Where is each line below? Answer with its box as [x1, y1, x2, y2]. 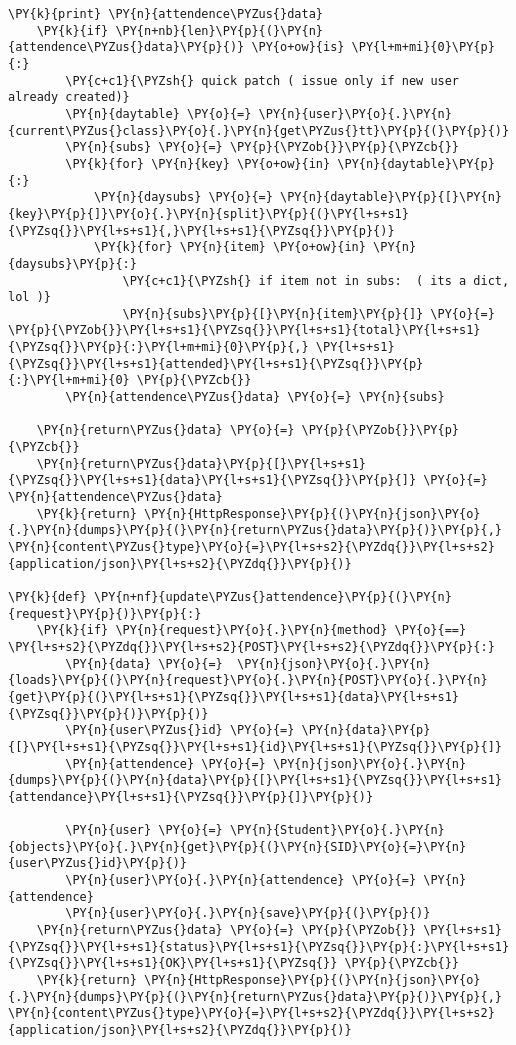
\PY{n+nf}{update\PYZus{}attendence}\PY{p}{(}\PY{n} [93, 589, 452, 604]
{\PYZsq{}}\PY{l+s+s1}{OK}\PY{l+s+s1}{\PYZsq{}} [8, 956, 338, 971]
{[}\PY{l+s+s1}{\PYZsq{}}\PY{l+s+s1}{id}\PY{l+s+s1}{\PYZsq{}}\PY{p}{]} [8, 739, 502, 754]
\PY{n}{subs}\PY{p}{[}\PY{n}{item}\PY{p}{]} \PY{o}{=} [122, 306, 495, 321]
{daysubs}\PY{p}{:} [8, 256, 137, 271]
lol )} [8, 290, 51, 305]
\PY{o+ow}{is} [251, 40, 345, 55]
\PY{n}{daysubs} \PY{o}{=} [93, 190, 273, 205]
